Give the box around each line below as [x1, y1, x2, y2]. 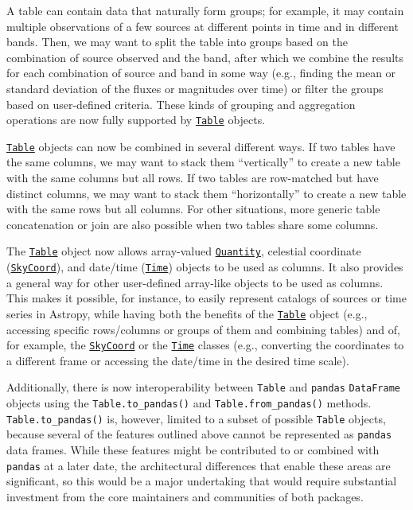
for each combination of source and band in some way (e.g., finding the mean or [6, 64, 396, 81]
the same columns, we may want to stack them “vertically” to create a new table [6, 154, 400, 170]
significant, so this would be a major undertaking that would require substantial [6, 473, 397, 489]
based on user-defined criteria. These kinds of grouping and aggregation [6, 95, 356, 112]
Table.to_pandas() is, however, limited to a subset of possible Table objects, [6, 410, 386, 426]
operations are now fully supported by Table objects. [6, 111, 266, 128]
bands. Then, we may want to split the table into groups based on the [6, 33, 348, 50]
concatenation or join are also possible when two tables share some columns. [6, 216, 379, 232]
